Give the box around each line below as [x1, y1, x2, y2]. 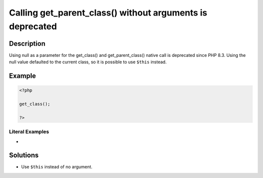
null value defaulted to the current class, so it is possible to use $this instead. [9, 59, 167, 65]
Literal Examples [9, 128, 49, 135]
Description [9, 39, 46, 48]
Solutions [9, 151, 39, 160]
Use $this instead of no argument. [21, 164, 93, 170]
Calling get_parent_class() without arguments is [9, 7, 207, 18]
